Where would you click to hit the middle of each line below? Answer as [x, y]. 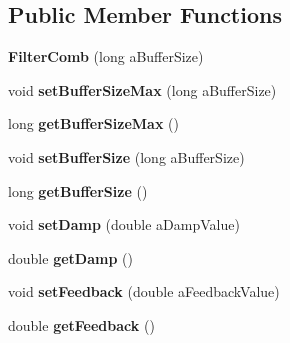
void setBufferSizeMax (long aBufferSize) [142, 89]
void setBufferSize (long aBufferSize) [126, 156]
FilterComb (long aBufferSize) [106, 56]
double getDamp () [70, 257]
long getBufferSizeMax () [93, 123]
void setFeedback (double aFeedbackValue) [144, 291]
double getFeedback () [81, 324]
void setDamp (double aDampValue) [124, 224]
